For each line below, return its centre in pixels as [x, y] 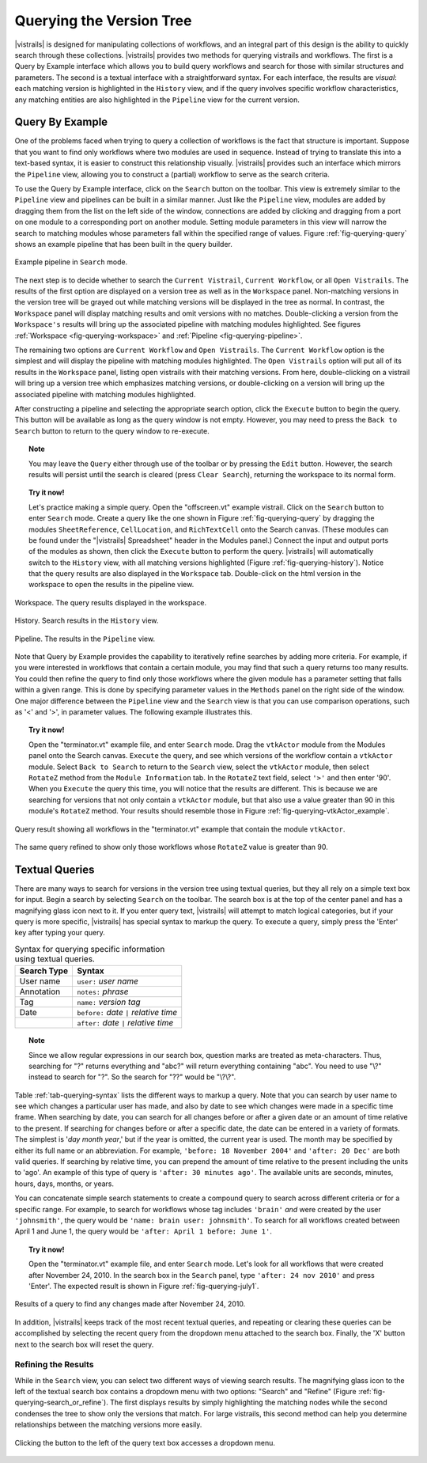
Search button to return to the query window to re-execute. [112, 430]
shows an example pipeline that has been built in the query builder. [124, 244]
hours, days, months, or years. [64, 1184]
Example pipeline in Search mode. [71, 262]
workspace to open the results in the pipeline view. [111, 585]
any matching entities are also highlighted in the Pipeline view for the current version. [157, 100]
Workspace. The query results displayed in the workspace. [111, 602]
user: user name [107, 981]
